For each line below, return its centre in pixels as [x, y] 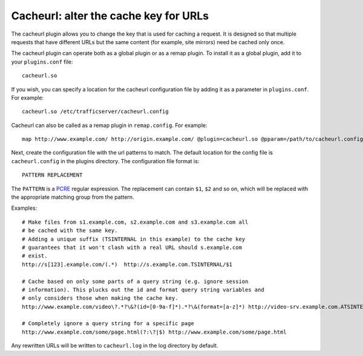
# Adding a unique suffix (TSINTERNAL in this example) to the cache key [134, 239]
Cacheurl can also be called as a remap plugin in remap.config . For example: [109, 125]
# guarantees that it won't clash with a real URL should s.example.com [132, 247]
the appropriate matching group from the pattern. [73, 197]
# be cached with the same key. [70, 231]
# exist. [35, 256]
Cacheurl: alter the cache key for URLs [110, 16]
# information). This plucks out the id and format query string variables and [143, 290]
